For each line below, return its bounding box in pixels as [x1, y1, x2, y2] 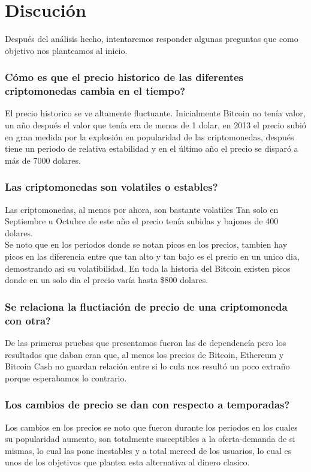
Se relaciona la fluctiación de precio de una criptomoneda [5, 299, 288, 314]
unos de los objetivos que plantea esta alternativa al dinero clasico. [5, 456, 250, 468]
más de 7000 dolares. [5, 154, 81, 166]
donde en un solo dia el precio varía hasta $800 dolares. [5, 273, 209, 286]
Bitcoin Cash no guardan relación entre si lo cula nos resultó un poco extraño [5, 360, 290, 372]
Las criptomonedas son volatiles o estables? [5, 179, 218, 194]
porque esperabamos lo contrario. [5, 371, 127, 384]
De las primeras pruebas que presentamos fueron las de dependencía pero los [5, 336, 286, 348]
